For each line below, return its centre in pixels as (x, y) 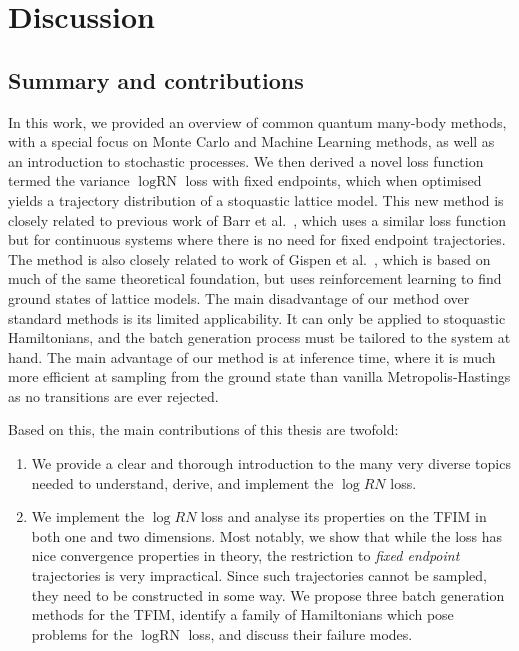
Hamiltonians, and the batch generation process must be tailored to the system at (259, 337)
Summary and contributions (156, 79)
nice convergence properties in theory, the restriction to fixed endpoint (245, 555)
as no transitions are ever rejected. (113, 395)
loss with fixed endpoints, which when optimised (333, 180)
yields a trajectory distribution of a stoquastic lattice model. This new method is (256, 199)
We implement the (88, 516)
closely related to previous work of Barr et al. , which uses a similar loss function (257, 219)
